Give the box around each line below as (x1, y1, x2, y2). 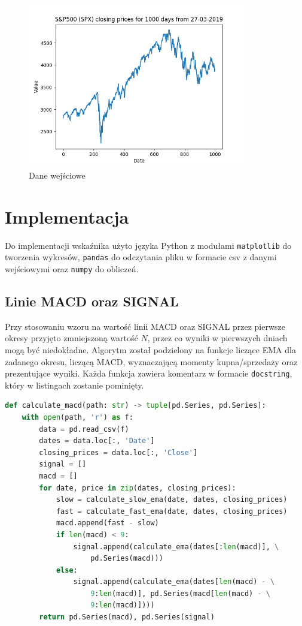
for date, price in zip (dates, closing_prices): (39, 483, 236, 492)
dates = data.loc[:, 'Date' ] (39, 437, 155, 446)
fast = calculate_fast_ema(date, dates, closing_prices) (56, 507, 288, 516)
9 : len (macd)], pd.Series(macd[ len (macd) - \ (90, 589, 270, 598)
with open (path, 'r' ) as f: (22, 413, 133, 422)
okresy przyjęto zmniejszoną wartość (5, 332, 138, 344)
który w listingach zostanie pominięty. (5, 378, 144, 391)
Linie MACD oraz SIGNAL (5, 291, 179, 310)
